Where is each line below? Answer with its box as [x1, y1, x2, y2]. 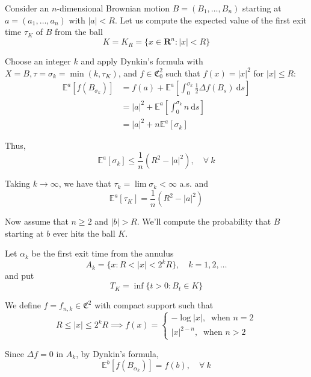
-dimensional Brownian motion [57, 2, 170, 14]
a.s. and [179, 177, 209, 190]
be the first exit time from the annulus [31, 247, 174, 260]
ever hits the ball [53, 226, 115, 239]
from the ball [55, 25, 103, 38]
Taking [5, 177, 31, 190]
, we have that [58, 177, 111, 190]
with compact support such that [94, 299, 214, 311]
